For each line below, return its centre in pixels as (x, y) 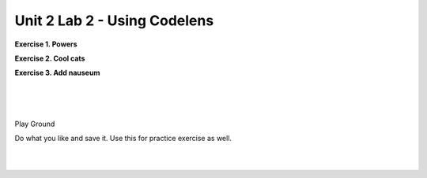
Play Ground (35, 124)
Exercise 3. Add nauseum (57, 73)
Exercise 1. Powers (46, 44)
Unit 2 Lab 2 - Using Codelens (114, 20)
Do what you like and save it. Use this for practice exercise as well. (123, 139)
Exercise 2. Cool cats (50, 58)
